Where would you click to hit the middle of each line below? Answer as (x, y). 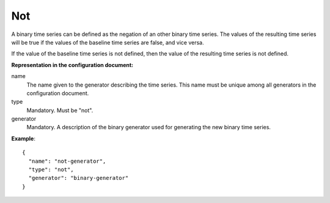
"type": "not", (51, 170)
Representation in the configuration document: (72, 65)
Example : (24, 138)
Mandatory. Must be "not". (60, 110)
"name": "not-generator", (67, 161)
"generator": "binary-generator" (79, 178)
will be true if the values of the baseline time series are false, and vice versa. (108, 42)
